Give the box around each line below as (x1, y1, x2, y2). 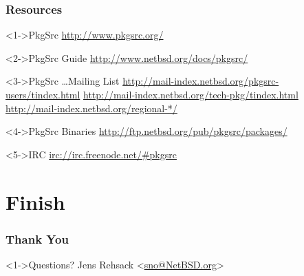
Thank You (6, 230, 69, 247)
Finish (6, 187, 65, 215)
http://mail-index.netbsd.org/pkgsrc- (122, 74, 279, 88)
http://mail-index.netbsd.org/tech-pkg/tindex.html (83, 87, 298, 101)
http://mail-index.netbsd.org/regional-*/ (6, 100, 177, 115)
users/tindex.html (6, 87, 80, 101)
